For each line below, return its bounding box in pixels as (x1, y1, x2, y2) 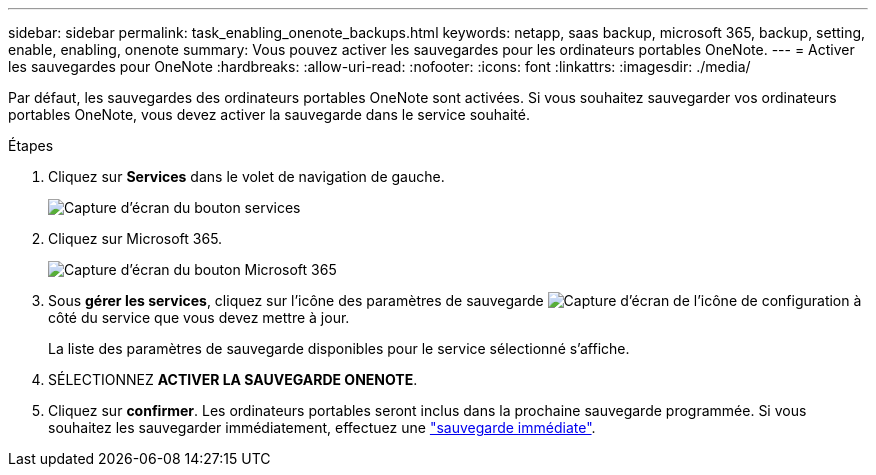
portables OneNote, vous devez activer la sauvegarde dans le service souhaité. (8, 106, 530, 123)
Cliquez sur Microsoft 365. (48, 230, 223, 247)
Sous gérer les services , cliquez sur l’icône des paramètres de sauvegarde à (48, 292, 862, 309)
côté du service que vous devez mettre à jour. (48, 309, 350, 326)
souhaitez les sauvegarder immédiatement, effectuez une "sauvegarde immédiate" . (48, 419, 596, 436)
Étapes (8, 137, 54, 154)
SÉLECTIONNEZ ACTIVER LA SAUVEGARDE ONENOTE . (48, 371, 418, 388)
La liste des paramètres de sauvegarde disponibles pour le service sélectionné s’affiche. (48, 340, 630, 357)
